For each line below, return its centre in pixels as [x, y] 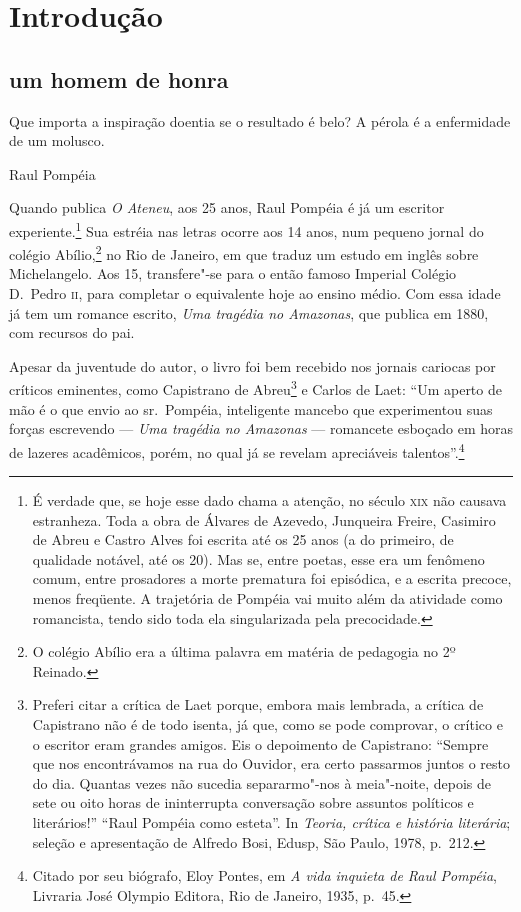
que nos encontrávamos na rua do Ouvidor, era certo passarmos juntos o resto [271, 763]
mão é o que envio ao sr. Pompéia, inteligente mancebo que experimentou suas [251, 408]
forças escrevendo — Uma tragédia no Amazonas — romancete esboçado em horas [261, 428]
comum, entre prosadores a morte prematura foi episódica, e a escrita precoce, [272, 578]
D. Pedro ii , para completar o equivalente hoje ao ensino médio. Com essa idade [255, 293]
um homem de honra [119, 78]
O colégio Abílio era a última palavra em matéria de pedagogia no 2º [244, 651]
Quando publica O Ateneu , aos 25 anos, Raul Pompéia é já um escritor [227, 207]
